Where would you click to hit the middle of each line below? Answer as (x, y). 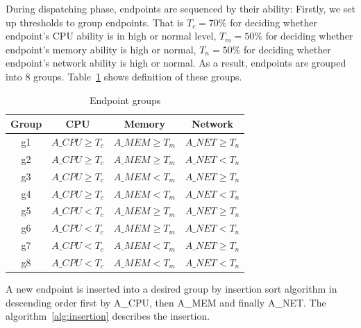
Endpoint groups (125, 100)
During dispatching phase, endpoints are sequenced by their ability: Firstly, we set (180, 8)
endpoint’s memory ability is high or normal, (101, 49)
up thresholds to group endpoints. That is (95, 22)
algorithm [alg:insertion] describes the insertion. (108, 316)
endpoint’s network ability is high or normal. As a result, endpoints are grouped (176, 63)
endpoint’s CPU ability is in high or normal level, (111, 36)
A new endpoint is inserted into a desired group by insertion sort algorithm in (171, 288)
